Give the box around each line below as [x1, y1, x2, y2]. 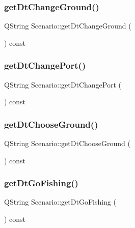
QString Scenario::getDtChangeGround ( [4, 20, 131, 31]
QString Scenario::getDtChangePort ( [4, 79, 121, 90]
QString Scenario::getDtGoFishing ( [4, 196, 117, 207]
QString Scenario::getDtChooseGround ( [4, 138, 130, 149]
